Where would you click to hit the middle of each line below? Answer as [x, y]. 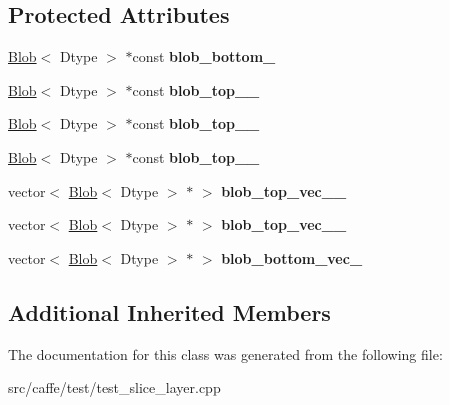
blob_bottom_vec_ [292, 257]
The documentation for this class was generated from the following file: [225, 353]
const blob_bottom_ [204, 56]
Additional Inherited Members [169, 311]
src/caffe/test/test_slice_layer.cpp [114, 387]
